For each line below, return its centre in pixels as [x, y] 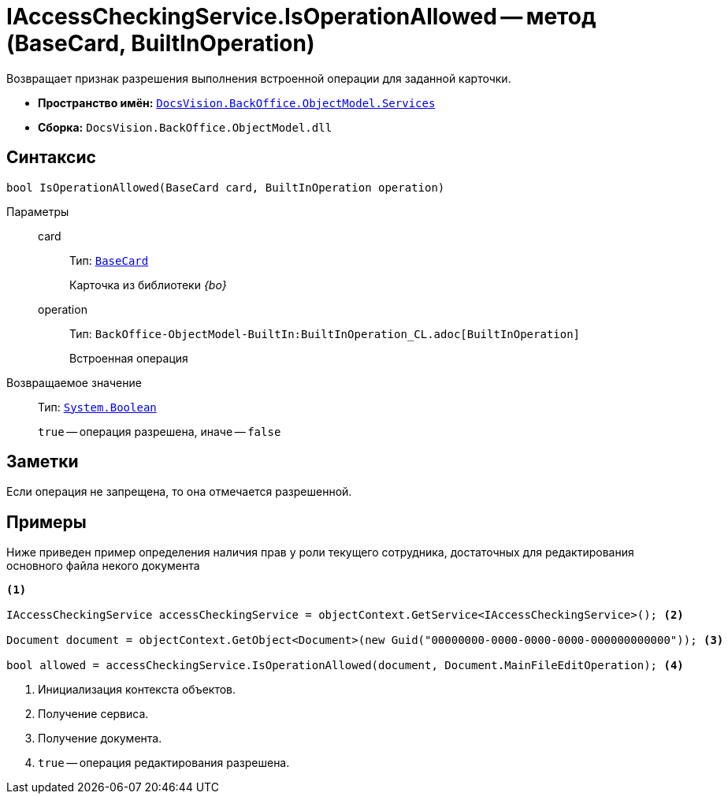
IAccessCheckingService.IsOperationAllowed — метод [301, 17]
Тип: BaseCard [109, 260]
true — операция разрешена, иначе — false [160, 431]
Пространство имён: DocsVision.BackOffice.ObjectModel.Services [237, 102]
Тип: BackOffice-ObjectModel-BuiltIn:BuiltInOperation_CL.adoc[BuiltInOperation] [325, 333]
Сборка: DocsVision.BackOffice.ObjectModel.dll [185, 127]
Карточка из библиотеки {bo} [148, 285]
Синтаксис [51, 158]
